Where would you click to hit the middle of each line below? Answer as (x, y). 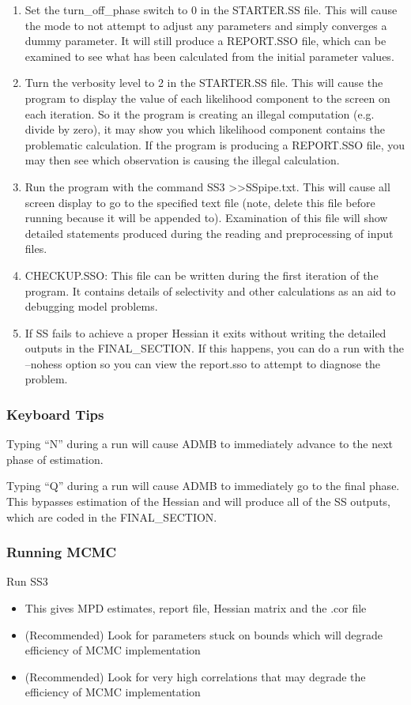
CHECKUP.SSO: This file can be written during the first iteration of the (202, 275)
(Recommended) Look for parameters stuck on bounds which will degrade (204, 634)
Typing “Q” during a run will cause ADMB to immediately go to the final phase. (203, 486)
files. (36, 249)
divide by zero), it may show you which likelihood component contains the (205, 129)
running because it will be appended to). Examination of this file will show (206, 218)
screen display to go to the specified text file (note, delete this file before (200, 202)
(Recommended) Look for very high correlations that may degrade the (195, 676)
